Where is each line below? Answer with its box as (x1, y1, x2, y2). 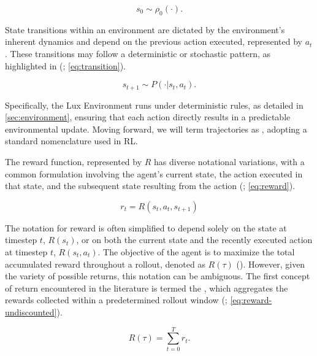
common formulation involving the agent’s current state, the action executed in (5, 167, 303, 180)
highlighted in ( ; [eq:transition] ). (5, 59, 126, 72)
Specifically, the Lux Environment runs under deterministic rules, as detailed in (5, 98, 304, 111)
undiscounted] (5, 305, 57, 318)
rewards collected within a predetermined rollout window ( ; (5, 293, 227, 306)
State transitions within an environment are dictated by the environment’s (5, 23, 285, 36)
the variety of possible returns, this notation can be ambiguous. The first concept (5, 269, 310, 282)
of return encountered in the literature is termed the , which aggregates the (5, 281, 288, 294)
